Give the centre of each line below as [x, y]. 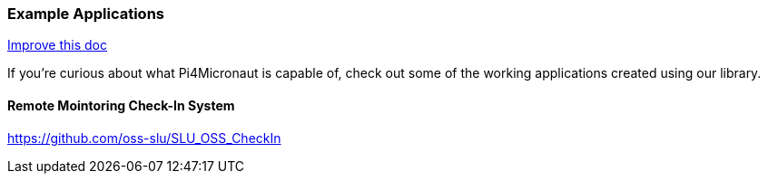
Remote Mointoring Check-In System [121, 105]
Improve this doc [57, 45]
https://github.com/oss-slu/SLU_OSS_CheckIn [144, 138]
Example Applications [86, 14]
